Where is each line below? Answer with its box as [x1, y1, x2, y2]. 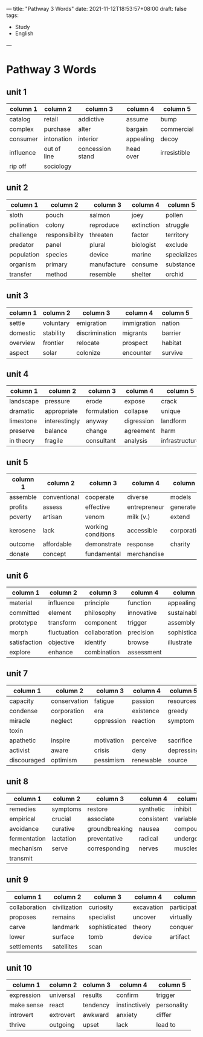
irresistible [160, 149, 190, 156]
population [9, 250, 40, 258]
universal [49, 991, 76, 999]
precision [127, 628, 154, 637]
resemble [89, 270, 117, 278]
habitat [162, 338, 182, 347]
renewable [132, 756, 162, 764]
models [170, 493, 192, 502]
